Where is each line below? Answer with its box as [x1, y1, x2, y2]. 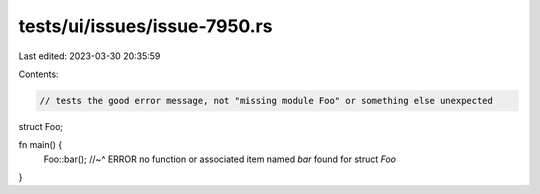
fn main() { [18, 139, 63, 151]
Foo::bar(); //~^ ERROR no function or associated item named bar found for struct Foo [43, 153, 397, 165]
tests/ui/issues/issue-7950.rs [18, 15, 273, 37]
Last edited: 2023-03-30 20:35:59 [18, 50, 161, 62]
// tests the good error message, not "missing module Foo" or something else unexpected [39, 95, 494, 106]
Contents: [18, 68, 59, 80]
